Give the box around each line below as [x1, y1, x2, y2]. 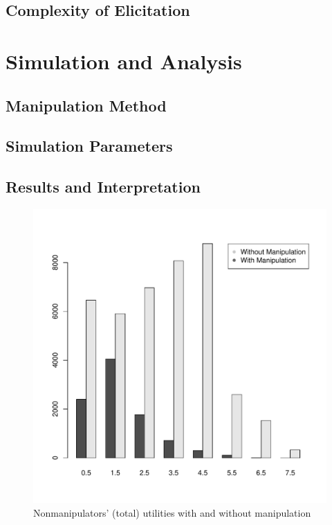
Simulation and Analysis [6, 46, 242, 75]
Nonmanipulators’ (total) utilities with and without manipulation [33, 505, 311, 519]
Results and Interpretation [6, 176, 201, 197]
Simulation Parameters [6, 135, 173, 157]
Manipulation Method [6, 94, 167, 116]
